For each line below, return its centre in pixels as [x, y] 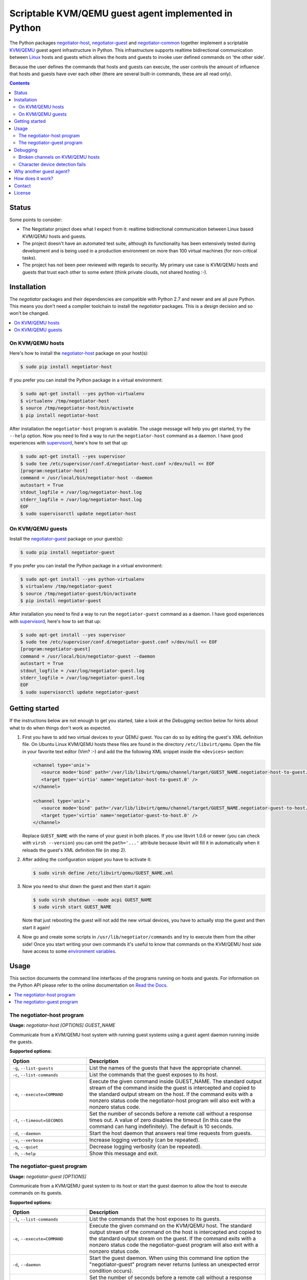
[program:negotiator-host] [54, 471]
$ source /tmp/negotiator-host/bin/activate [77, 408]
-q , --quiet [25, 1146]
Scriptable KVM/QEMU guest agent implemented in [121, 13]
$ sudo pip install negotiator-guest [68, 552]
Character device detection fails [52, 164]
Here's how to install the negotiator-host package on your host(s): [79, 353]
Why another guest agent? [42, 171]
